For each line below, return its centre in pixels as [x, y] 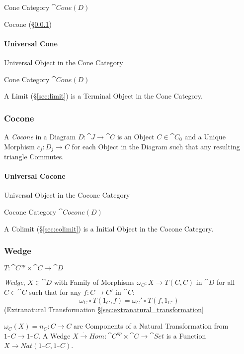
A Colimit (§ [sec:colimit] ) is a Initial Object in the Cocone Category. [109, 228]
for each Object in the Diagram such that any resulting [156, 146]
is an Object [136, 136]
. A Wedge [54, 335]
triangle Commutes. [34, 157]
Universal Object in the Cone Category [64, 62]
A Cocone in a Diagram [40, 136]
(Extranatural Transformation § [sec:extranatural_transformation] [104, 309]
